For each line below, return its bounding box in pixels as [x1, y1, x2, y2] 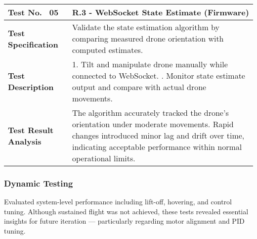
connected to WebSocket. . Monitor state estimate [72, 70, 245, 81]
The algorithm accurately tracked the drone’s [72, 107, 229, 118]
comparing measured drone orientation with [72, 33, 224, 44]
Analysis [8, 135, 42, 147]
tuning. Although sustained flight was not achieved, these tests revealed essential [4, 206, 249, 216]
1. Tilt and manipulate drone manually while [72, 58, 228, 70]
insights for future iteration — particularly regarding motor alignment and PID [4, 216, 245, 226]
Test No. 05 [8, 6, 59, 18]
